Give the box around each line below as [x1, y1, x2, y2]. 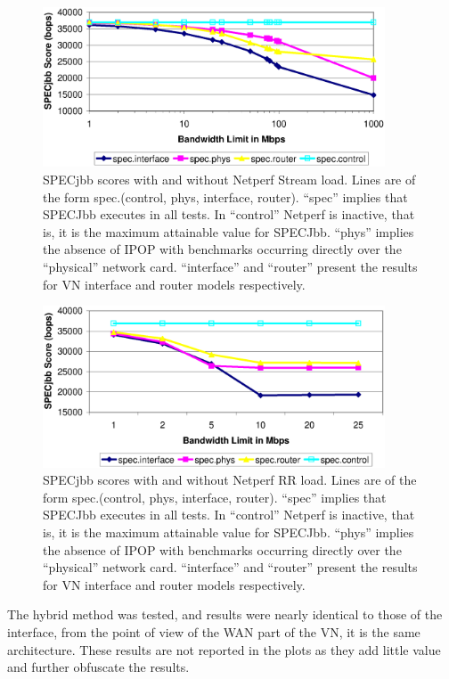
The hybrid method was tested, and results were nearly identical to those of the [7, 605, 443, 624]
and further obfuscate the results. [7, 658, 190, 676]
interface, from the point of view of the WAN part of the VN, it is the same [7, 623, 420, 642]
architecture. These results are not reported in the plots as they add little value [7, 640, 441, 659]
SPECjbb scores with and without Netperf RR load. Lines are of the [43, 470, 417, 489]
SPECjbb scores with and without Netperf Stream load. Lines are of [43, 170, 416, 189]
